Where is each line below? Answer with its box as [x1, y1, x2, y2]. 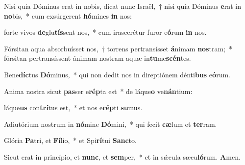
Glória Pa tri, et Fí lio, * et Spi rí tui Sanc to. [4, 135, 137, 145]
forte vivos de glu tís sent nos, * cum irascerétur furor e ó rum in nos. [4, 27, 207, 37]
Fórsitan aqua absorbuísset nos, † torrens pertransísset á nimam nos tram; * [4, 43, 232, 53]
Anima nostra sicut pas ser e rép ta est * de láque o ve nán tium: [4, 86, 193, 96]
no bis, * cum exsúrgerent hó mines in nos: [4, 10, 132, 21]
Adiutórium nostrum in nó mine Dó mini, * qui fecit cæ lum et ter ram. [4, 118, 217, 129]
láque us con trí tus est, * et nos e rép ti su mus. [4, 102, 143, 113]
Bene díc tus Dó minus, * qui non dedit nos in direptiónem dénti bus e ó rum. [4, 69, 230, 79]
